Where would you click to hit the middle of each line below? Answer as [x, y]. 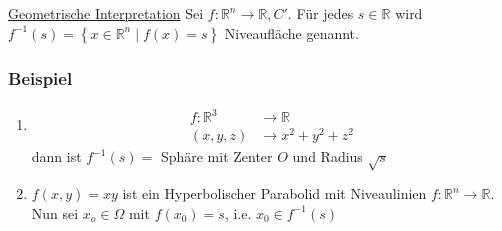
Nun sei [55, 212]
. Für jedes [320, 13]
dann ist [56, 156]
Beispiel [40, 77]
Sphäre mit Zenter [216, 156]
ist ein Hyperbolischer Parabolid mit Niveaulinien [274, 193]
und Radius [327, 156]
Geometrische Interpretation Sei [106, 13]
